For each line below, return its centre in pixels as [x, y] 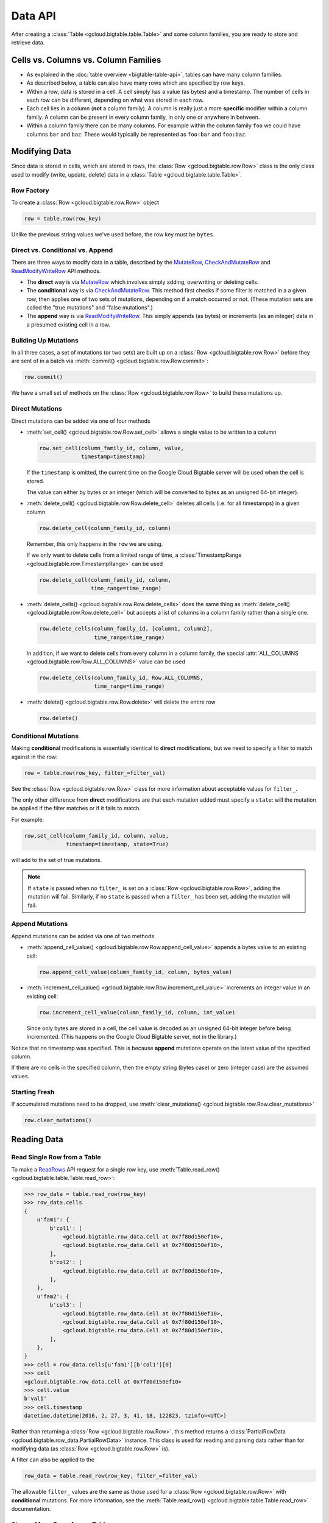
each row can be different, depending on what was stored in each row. [115, 100]
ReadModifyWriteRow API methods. [56, 270]
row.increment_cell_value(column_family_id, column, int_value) [137, 1012]
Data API [34, 16]
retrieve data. [28, 42]
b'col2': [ [66, 1262]
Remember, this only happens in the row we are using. [95, 544]
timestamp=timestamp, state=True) [117, 844]
